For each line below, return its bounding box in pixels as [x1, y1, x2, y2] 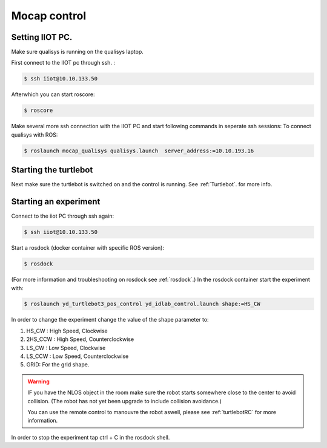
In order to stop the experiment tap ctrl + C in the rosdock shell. [11, 433, 170, 441]
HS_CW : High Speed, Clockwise [26, 327, 108, 334]
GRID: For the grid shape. [26, 361, 90, 368]
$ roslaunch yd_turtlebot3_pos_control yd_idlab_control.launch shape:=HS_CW [24, 300, 260, 308]
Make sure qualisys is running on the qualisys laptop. [11, 48, 144, 56]
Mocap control [11, 9, 87, 22]
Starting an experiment [11, 196, 101, 207]
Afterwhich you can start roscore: [11, 91, 95, 98]
